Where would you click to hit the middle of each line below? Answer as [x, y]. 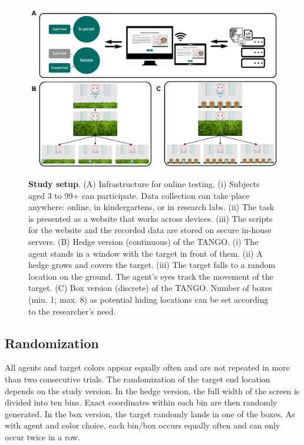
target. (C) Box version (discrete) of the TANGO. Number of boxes [150, 288]
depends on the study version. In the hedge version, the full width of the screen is [152, 390]
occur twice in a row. [43, 436]
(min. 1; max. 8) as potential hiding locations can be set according [148, 299]
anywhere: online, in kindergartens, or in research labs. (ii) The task [151, 207]
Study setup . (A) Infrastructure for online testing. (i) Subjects [144, 184]
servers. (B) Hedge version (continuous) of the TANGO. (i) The [143, 241]
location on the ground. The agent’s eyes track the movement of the [151, 276]
